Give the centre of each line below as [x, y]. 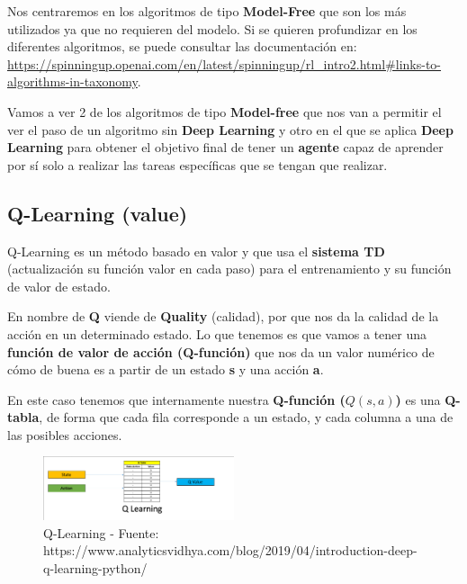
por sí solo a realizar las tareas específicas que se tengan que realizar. [198, 164]
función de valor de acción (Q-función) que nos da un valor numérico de [221, 351]
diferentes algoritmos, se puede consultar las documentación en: [182, 46]
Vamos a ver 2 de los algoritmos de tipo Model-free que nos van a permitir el [225, 111]
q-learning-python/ [95, 568]
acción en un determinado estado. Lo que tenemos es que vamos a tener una [217, 333]
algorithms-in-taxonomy [72, 81]
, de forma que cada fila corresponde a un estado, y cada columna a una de [246, 417]
